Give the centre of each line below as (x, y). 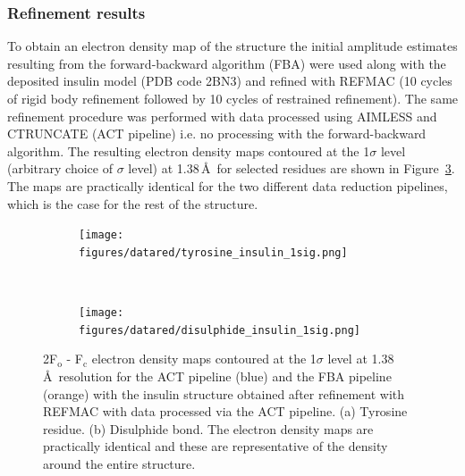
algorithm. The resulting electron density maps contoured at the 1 (189, 150)
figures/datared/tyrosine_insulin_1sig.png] (213, 252)
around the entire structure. (119, 463)
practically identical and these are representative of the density (216, 446)
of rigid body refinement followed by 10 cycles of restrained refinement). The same (233, 98)
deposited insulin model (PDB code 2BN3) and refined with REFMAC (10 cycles (230, 81)
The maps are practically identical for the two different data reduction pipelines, (228, 185)
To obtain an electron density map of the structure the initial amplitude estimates (232, 46)
